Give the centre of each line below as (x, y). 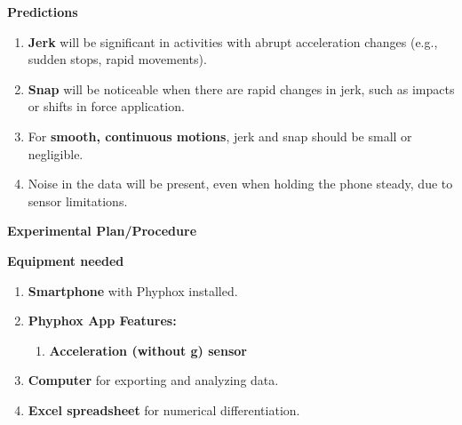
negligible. (56, 153)
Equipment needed (66, 260)
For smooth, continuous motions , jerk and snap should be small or (220, 136)
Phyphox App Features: (102, 321)
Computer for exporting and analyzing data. (153, 380)
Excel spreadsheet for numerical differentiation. (164, 409)
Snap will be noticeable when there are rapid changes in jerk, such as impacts (241, 88)
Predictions (43, 12)
